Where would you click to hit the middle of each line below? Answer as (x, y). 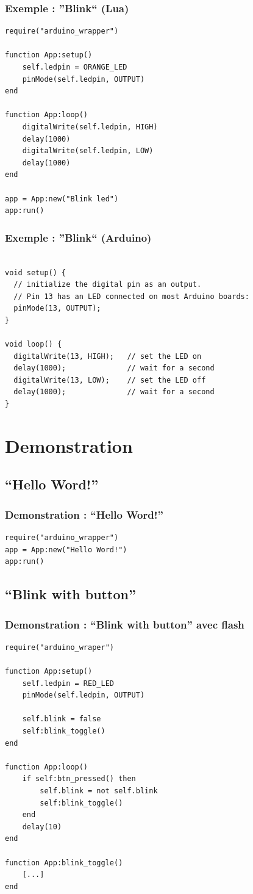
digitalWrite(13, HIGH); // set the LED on (108, 356)
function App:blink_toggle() (64, 863)
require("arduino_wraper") (59, 647)
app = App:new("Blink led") (62, 199)
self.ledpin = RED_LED (68, 683)
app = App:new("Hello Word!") (66, 550)
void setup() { (36, 272)
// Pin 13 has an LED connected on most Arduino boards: (131, 296)
